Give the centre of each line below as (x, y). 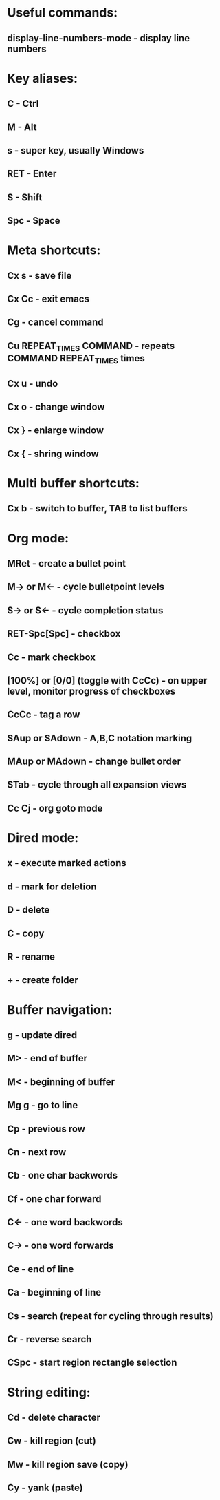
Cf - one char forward (54, 1199)
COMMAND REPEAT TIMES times (76, 359)
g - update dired (42, 1035)
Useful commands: (63, 13)
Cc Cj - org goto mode (55, 808)
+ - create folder (43, 980)
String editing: (49, 1392)
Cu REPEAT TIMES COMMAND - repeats (91, 347)
